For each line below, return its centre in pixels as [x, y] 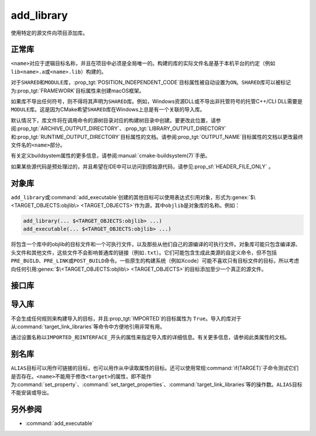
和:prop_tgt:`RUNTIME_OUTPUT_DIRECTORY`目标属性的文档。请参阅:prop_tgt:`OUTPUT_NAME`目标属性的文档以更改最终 [157, 137]
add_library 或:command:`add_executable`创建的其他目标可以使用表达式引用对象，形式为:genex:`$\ [133, 197]
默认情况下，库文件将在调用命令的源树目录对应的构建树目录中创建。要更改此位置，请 [113, 120]
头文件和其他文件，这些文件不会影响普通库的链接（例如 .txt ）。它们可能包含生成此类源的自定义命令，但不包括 [144, 253]
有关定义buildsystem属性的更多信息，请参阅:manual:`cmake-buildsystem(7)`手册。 [111, 156]
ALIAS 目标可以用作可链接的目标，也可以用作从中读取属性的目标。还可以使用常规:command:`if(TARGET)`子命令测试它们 [155, 368]
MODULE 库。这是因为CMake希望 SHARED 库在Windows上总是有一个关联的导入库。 [108, 110]
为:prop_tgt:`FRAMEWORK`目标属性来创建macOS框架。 [78, 90]
